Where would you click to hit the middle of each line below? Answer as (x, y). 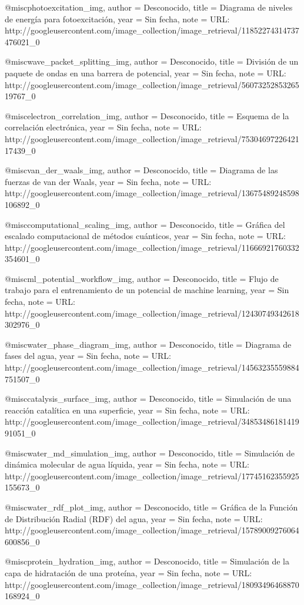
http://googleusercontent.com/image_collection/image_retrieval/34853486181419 (152, 421)
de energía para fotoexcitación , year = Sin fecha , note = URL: (117, 19)
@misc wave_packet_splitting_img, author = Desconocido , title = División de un (152, 61)
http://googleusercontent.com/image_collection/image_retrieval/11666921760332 (152, 247)
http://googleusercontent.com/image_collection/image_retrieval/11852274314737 (152, 30)
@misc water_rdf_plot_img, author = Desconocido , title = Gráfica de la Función (151, 507)
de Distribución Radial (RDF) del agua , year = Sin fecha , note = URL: (134, 518)
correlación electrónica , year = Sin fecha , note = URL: (103, 127)
